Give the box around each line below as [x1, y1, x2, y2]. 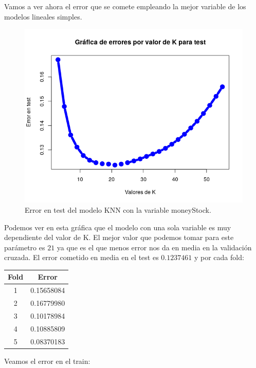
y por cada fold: [194, 252, 244, 263]
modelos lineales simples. [4, 11, 82, 22]
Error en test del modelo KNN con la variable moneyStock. [25, 204, 211, 215]
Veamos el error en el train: [4, 355, 90, 366]
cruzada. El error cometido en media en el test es [4, 252, 159, 263]
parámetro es [4, 242, 45, 252]
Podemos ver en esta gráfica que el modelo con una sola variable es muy [4, 222, 231, 232]
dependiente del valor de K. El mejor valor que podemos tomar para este [4, 232, 234, 243]
